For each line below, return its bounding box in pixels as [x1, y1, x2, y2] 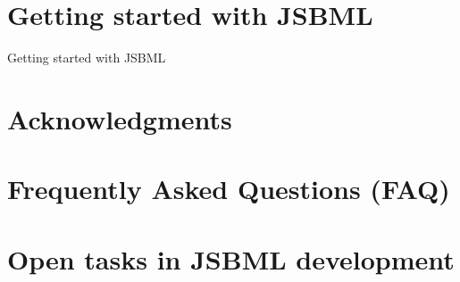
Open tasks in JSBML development [7, 240, 455, 277]
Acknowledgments [7, 100, 232, 137]
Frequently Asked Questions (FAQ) [7, 170, 450, 207]
